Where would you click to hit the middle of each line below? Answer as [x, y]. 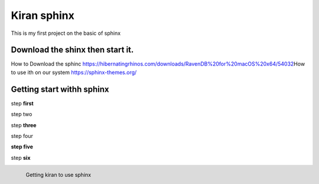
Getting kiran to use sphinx [58, 175]
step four [22, 135]
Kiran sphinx [43, 15]
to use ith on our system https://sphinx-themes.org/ [74, 72]
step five [22, 147]
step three [24, 125]
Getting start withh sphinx [60, 89]
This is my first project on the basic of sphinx [66, 33]
